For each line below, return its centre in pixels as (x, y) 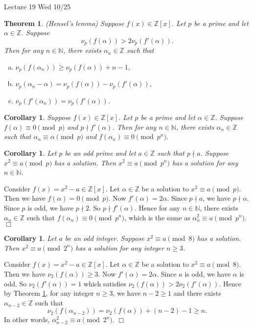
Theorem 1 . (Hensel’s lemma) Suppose (64, 23)
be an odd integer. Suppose (104, 238)
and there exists (197, 293)
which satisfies (105, 283)
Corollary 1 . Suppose (37, 117)
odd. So (15, 283)
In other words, (27, 319)
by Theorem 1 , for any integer (49, 293)
